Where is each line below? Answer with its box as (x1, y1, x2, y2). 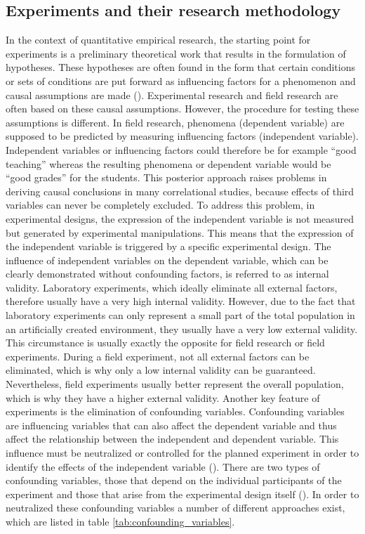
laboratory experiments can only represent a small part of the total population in (6, 308, 355, 323)
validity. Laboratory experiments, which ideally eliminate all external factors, (6, 280, 338, 294)
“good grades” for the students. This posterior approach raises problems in (6, 170, 327, 185)
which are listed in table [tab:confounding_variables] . (6, 514, 235, 528)
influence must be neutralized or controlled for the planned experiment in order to (6, 445, 359, 460)
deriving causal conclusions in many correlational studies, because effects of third (6, 183, 354, 198)
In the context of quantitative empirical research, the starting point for (6, 32, 311, 47)
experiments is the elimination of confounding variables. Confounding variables (6, 404, 345, 419)
